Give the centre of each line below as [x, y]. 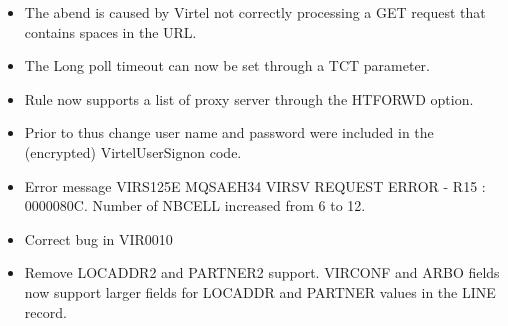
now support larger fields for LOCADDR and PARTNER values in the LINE [260, 291]
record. [45, 311]
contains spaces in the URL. [110, 31]
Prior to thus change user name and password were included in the [229, 132]
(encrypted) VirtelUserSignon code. [133, 151]
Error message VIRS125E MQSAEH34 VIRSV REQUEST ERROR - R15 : [255, 185]
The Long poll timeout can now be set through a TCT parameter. [227, 65]
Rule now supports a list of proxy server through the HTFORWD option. [249, 98]
